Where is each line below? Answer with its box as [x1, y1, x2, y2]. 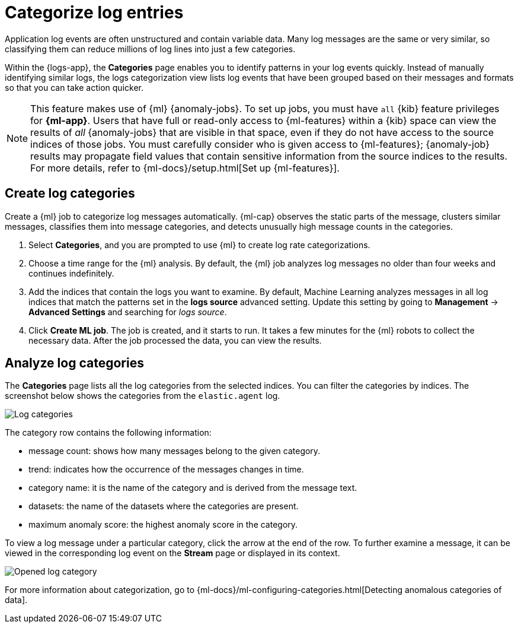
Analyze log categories [5, 356, 144, 371]
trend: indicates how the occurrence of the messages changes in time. [28, 464, 304, 475]
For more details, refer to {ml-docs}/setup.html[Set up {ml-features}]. [30, 161, 340, 174]
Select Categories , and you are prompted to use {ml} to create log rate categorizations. [28, 239, 370, 250]
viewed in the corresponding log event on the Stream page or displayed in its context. [5, 548, 340, 559]
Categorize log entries [5, 2, 184, 23]
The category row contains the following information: [5, 427, 212, 438]
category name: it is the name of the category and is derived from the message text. [28, 483, 357, 493]
